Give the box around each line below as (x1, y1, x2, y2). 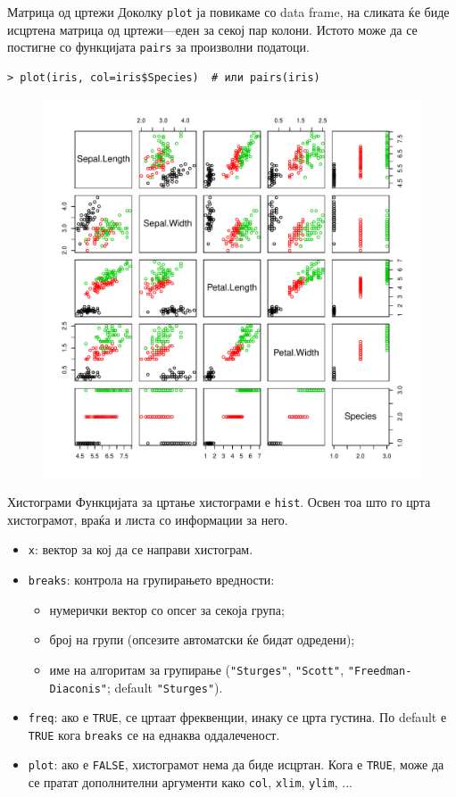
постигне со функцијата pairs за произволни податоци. (7, 37, 310, 56)
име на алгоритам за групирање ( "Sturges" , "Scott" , (49, 660, 344, 678)
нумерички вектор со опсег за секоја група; (49, 600, 285, 619)
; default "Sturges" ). (107, 677, 223, 696)
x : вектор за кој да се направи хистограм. (28, 540, 253, 559)
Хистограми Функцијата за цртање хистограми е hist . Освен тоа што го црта (7, 493, 431, 511)
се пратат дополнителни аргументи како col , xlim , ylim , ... (28, 773, 352, 792)
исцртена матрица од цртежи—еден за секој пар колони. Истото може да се (7, 20, 418, 38)
